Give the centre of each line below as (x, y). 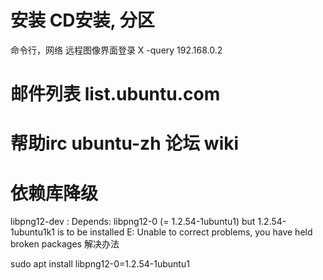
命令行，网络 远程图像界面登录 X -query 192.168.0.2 (116, 50)
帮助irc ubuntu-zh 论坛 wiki (125, 143)
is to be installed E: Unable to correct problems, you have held (184, 232)
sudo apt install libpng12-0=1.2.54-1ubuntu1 (100, 264)
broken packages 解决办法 (65, 244)
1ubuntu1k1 (33, 232)
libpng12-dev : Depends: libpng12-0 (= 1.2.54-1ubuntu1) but (133, 222)
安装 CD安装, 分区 (82, 20)
